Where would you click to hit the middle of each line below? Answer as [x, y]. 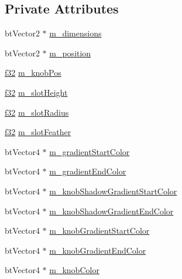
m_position [70, 53]
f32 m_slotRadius [37, 112]
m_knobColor [74, 270]
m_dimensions [75, 33]
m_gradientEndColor [88, 171]
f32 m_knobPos [33, 73]
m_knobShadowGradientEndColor [111, 211]
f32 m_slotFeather [38, 132]
